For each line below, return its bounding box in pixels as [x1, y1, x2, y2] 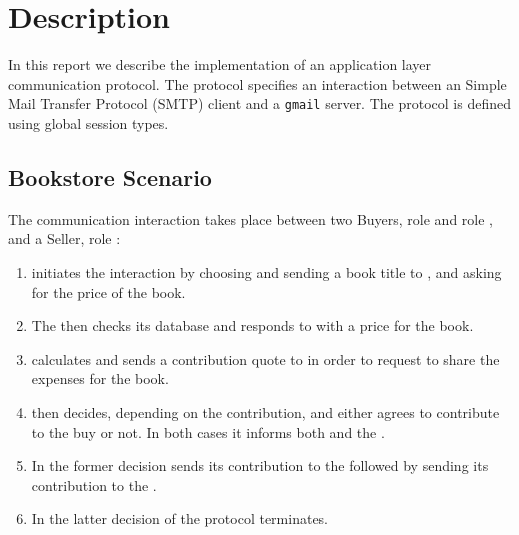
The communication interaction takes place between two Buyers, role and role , [8, 208, 494, 229]
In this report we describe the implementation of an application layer [8, 54, 432, 75]
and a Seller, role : [8, 228, 121, 249]
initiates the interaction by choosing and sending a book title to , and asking [31, 261, 502, 282]
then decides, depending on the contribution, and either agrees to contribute [31, 401, 500, 422]
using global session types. [8, 112, 169, 133]
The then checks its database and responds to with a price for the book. [31, 315, 474, 336]
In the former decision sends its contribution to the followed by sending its [31, 455, 489, 476]
